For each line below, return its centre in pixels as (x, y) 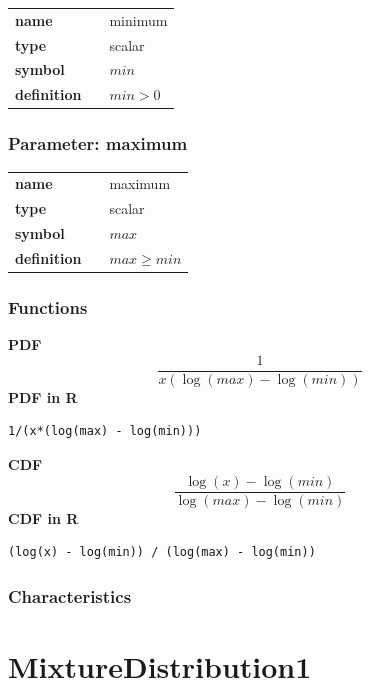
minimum (138, 19)
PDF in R (43, 396)
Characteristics (70, 595)
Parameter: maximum (98, 143)
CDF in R (43, 517)
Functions (48, 306)
